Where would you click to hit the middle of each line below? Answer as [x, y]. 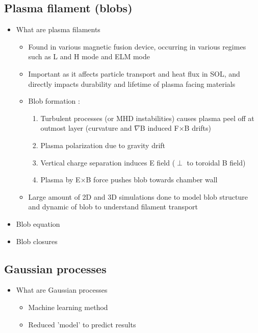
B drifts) [198, 128]
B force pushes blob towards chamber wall [152, 180]
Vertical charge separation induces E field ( [108, 162]
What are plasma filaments [58, 29]
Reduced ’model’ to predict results [82, 324]
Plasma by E [60, 180]
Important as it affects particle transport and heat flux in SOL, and [134, 73]
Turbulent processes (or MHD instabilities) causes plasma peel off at [147, 118]
